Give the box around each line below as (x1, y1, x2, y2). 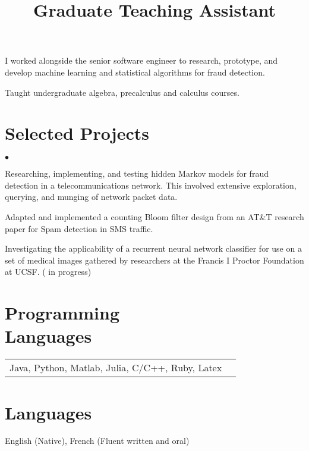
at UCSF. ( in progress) (5, 265, 92, 278)
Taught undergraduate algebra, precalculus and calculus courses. (5, 86, 239, 98)
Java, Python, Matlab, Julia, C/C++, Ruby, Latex (10, 361, 222, 375)
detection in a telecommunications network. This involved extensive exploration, (5, 178, 297, 191)
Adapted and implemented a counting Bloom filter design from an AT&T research (5, 211, 304, 223)
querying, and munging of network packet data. (5, 190, 178, 203)
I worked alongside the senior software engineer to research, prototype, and (5, 54, 278, 67)
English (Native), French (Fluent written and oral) (5, 434, 190, 447)
